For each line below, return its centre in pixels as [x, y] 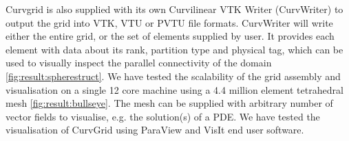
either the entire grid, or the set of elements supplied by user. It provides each [170, 36]
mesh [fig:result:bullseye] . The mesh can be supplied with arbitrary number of [169, 103]
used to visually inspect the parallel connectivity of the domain [139, 63]
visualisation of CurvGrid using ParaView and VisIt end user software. [155, 130]
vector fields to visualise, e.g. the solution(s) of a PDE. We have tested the [163, 116]
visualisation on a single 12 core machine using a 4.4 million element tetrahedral [174, 89]
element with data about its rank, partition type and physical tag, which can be [174, 49]
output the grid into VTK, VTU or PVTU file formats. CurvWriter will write [169, 22]
